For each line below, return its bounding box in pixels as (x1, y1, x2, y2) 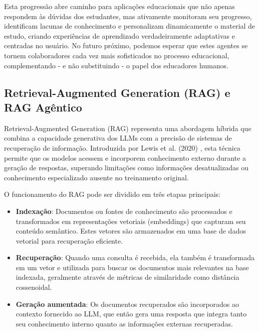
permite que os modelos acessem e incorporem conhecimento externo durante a (4, 152, 246, 163)
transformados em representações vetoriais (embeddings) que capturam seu (16, 215, 246, 226)
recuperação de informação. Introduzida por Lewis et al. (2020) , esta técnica (4, 142, 240, 153)
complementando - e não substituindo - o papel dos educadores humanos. (4, 60, 229, 70)
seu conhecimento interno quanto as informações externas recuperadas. (16, 318, 233, 328)
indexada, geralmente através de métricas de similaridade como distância (16, 272, 239, 282)
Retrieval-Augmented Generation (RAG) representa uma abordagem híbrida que (4, 123, 251, 133)
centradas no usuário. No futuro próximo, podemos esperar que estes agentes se (4, 40, 248, 51)
